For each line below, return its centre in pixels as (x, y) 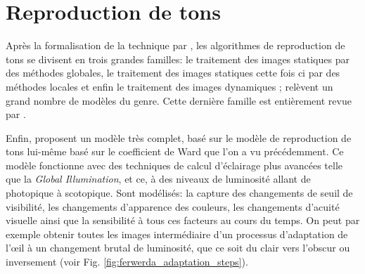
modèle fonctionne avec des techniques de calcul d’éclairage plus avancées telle (174, 165)
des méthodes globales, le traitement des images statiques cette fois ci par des (173, 73)
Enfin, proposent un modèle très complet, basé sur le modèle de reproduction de (179, 137)
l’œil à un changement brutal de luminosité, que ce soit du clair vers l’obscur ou (178, 248)
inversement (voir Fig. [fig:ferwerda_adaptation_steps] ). (127, 262)
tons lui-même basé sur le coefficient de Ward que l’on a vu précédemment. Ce (175, 151)
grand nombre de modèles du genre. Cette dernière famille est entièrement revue (179, 100)
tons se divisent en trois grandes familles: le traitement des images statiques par (178, 59)
